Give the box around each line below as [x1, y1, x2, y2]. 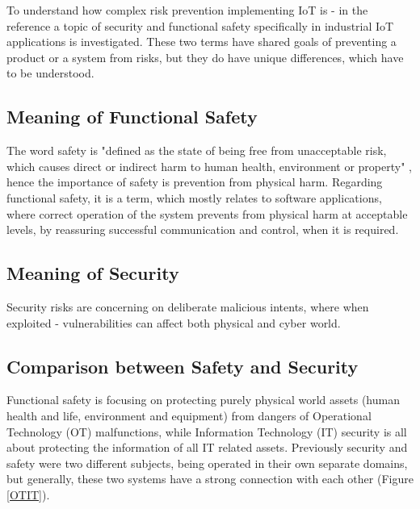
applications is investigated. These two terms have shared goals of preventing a [6, 33, 397, 50]
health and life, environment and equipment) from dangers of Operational [6, 407, 372, 423]
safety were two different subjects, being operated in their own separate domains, [6, 454, 408, 471]
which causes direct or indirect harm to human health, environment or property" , [6, 157, 412, 174]
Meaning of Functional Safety [6, 104, 258, 129]
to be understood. [6, 65, 94, 81]
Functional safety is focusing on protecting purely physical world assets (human [6, 391, 400, 408]
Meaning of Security [6, 261, 179, 286]
